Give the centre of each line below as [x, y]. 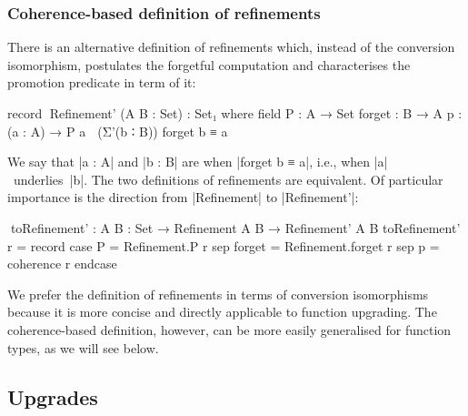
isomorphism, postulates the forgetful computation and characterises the [209, 64]
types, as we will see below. [83, 347]
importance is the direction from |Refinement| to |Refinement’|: [183, 197]
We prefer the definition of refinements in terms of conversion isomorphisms [218, 294]
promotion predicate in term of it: [102, 82]
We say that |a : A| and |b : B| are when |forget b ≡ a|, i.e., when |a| [198, 162]
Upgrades [53, 396]
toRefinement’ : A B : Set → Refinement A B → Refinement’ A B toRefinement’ [234, 227]
